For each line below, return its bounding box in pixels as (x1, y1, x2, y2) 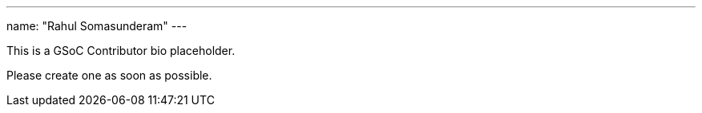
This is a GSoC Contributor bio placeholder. (6, 44, 236, 57)
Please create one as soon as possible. (6, 68, 212, 82)
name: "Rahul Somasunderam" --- (6, 19, 188, 33)
